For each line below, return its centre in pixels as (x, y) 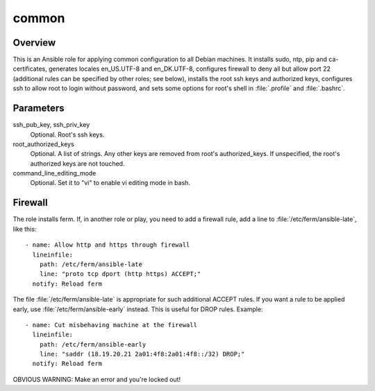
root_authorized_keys (43, 144)
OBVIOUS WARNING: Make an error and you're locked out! (97, 379)
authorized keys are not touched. (77, 164)
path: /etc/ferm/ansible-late (91, 264)
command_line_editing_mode (55, 173)
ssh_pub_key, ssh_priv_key (51, 125)
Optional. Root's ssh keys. (67, 134)
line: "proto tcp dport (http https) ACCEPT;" (120, 274)
